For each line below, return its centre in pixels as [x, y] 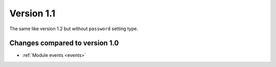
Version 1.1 [32, 13]
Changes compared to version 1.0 [64, 43]
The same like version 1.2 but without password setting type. [74, 29]
